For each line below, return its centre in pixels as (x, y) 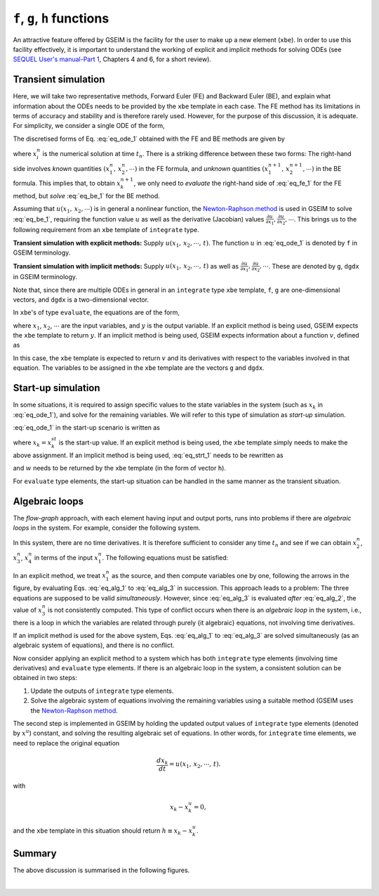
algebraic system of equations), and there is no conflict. (94, 645)
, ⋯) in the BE (322, 168)
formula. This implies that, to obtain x (67, 184)
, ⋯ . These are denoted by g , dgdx (310, 266)
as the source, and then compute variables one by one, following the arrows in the (231, 575)
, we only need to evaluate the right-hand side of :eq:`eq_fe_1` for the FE (238, 184)
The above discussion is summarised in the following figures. (101, 870)
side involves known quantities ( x (61, 168)
